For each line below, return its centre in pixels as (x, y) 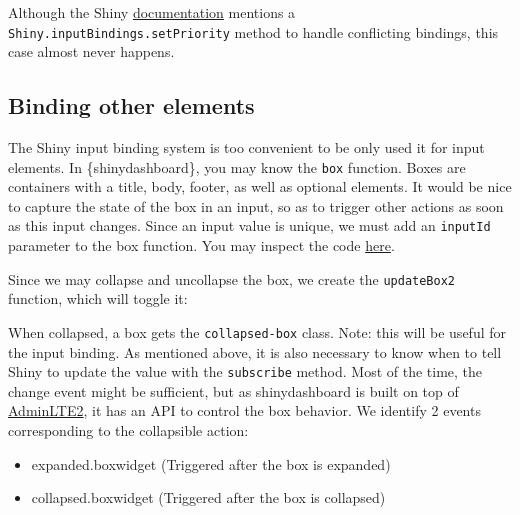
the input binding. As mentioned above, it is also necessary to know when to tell (255, 351)
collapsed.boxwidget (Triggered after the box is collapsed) (208, 497)
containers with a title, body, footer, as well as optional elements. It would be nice (260, 186)
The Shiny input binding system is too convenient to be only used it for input (246, 147)
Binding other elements (131, 105)
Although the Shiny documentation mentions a (152, 12)
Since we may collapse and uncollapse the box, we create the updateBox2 (232, 278)
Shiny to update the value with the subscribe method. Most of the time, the (245, 371)
